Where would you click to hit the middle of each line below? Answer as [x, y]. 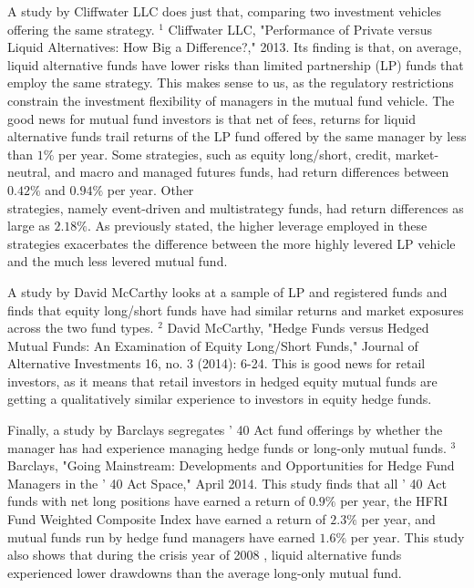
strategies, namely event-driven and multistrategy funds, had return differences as [236, 207]
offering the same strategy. [81, 29]
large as [29, 226]
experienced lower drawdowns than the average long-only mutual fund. [205, 572]
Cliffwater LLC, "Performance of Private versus [300, 29]
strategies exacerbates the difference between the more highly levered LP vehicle [232, 243]
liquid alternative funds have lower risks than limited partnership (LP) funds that [236, 64]
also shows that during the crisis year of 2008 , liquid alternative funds [205, 555]
